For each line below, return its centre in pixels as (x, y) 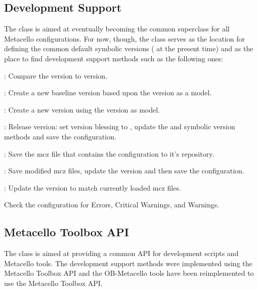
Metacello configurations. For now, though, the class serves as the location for (125, 38)
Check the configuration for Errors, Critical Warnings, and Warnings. (112, 205)
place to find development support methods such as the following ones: (114, 58)
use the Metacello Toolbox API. (53, 283)
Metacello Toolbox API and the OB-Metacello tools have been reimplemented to (129, 273)
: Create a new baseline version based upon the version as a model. (108, 93)
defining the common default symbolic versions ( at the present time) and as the (129, 48)
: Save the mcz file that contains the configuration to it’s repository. (109, 153)
